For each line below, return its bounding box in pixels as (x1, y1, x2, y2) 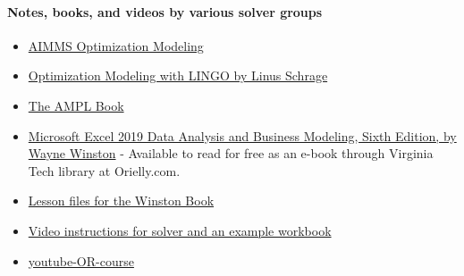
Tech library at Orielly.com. (28, 161, 181, 180)
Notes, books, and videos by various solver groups (7, 2, 323, 21)
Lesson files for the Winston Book (28, 191, 215, 210)
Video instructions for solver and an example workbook (28, 221, 332, 239)
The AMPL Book (28, 96, 124, 114)
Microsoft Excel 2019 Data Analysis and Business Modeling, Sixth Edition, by (28, 126, 457, 145)
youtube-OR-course (28, 251, 134, 270)
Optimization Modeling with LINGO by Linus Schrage (28, 66, 328, 85)
